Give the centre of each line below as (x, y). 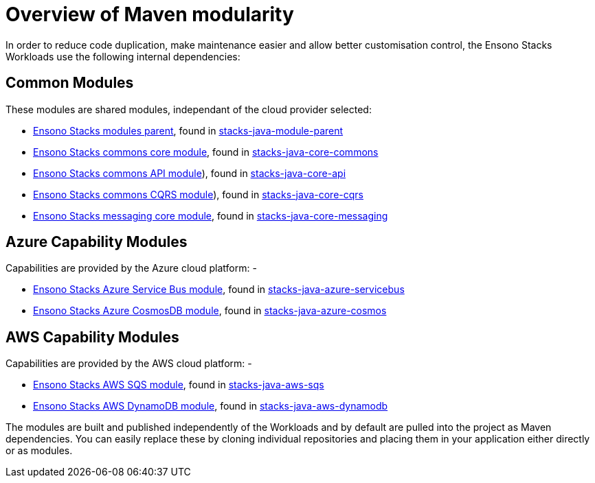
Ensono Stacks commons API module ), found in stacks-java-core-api (190, 173)
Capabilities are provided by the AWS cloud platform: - (129, 364)
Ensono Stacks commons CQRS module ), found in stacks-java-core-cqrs (198, 194)
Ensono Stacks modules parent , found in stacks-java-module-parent (188, 130)
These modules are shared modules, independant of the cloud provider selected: (189, 109)
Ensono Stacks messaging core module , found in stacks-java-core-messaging (211, 215)
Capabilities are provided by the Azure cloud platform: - (131, 268)
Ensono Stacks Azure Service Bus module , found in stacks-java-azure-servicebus (219, 290)
